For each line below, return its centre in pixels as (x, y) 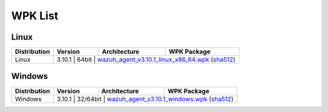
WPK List (35, 16)
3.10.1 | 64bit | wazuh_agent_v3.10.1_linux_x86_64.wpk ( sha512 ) (146, 60)
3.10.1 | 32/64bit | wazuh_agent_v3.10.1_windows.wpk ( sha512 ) (145, 99)
